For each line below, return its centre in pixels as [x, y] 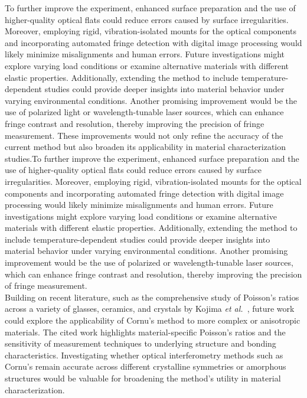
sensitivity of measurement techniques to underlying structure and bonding [141, 343]
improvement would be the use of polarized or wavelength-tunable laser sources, [149, 262]
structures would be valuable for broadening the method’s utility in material [143, 378]
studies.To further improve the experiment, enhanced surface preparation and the [152, 158]
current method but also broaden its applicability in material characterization [146, 147]
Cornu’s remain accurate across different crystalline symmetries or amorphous [146, 366]
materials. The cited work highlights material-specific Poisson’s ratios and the [145, 332]
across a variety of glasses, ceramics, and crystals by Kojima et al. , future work [150, 309]
